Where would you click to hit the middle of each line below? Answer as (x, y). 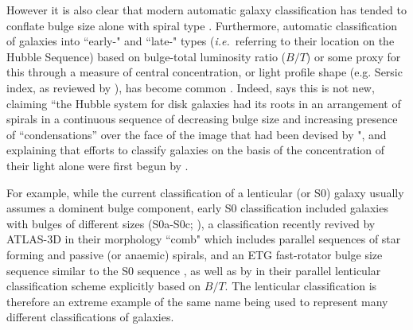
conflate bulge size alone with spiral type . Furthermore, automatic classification (202, 25)
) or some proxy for (353, 56)
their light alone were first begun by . (97, 165)
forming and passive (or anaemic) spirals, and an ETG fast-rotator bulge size (195, 254)
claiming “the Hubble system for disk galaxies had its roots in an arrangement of (204, 103)
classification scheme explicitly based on (104, 286)
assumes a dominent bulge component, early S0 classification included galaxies (197, 208)
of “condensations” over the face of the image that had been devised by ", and (197, 134)
